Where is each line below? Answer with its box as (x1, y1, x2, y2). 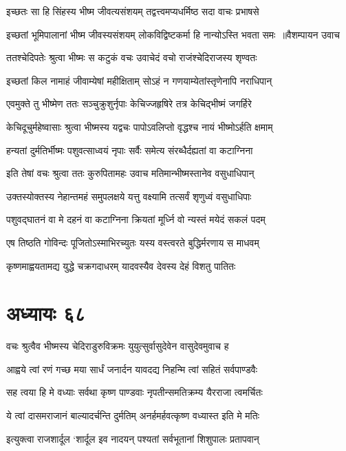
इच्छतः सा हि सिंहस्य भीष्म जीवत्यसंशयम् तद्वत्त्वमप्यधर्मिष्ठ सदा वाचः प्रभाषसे (6, 4, 259, 18)
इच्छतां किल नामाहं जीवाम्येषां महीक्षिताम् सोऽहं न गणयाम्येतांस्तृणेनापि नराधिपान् (6, 73, 272, 87)
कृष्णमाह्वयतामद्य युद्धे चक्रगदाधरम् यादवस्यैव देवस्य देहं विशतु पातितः (6, 258, 236, 273)
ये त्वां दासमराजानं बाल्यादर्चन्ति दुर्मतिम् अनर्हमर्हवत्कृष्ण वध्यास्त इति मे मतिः (6, 408, 259, 423)
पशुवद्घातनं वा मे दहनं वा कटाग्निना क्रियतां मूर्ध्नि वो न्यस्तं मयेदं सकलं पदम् (6, 212, 266, 227)
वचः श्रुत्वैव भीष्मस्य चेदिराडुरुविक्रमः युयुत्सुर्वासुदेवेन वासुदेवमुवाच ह (6, 339, 229, 353)
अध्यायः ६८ (6, 299, 86, 327)
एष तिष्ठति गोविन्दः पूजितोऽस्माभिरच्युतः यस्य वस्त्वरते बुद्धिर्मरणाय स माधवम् (6, 235, 259, 249)
